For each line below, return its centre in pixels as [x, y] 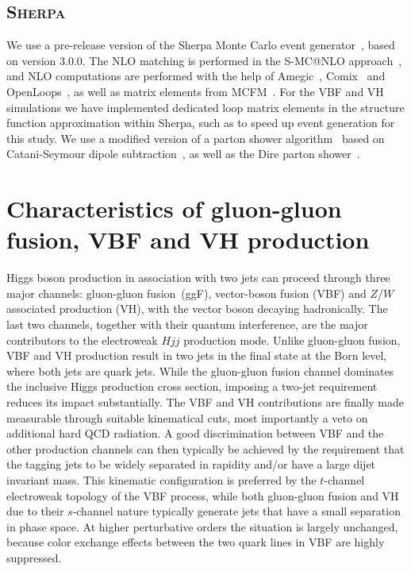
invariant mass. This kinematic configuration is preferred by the [161, 479]
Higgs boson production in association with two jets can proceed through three [198, 278]
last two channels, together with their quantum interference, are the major [187, 324]
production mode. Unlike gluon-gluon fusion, [292, 340]
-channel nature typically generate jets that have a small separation [236, 511]
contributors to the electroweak [82, 340]
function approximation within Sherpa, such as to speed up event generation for [201, 123]
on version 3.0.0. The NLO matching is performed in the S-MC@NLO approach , [204, 60]
